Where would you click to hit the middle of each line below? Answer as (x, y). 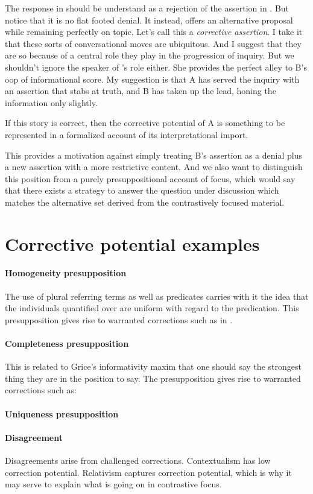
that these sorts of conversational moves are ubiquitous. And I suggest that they (153, 43)
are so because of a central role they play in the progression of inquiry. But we (150, 55)
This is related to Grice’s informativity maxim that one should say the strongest (153, 366)
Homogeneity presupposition (66, 273)
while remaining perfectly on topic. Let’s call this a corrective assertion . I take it (154, 32)
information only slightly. (51, 102)
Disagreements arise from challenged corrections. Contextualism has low (138, 461)
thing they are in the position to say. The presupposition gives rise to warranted (153, 378)
